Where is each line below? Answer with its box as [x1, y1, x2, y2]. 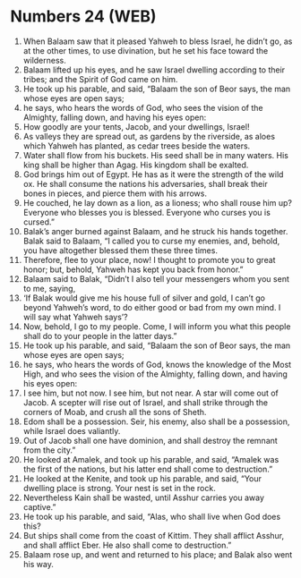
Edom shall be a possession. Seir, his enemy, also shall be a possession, [22, 416, 290, 427]
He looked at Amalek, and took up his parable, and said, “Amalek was [22, 454, 279, 464]
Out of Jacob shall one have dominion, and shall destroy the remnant [22, 435, 279, 446]
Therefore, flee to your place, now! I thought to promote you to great [22, 254, 276, 265]
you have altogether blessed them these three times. [22, 244, 219, 256]
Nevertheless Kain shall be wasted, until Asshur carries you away [22, 492, 265, 503]
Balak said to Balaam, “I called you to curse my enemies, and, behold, [22, 235, 280, 246]
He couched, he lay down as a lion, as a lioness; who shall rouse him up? [22, 197, 292, 208]
